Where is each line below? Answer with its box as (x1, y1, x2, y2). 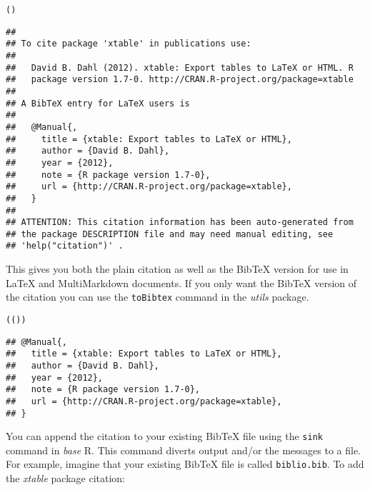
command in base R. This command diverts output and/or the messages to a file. (6, 442, 361, 457)
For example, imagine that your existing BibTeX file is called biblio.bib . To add (6, 456, 364, 471)
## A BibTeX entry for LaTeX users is (6, 98, 190, 109)
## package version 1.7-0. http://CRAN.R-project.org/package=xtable (6, 74, 354, 85)
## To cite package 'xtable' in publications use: (6, 39, 251, 49)
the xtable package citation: (6, 471, 125, 486)
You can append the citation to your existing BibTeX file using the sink (6, 429, 323, 444)
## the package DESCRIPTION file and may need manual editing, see (6, 229, 334, 239)
